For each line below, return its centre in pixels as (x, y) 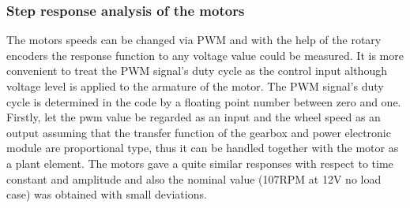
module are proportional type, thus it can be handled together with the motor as (203, 148)
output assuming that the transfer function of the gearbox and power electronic (199, 132)
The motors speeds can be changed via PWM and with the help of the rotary (194, 40)
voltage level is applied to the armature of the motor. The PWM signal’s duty (195, 86)
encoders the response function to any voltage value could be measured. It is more (205, 55)
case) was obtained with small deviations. (107, 194)
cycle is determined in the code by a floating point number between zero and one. (204, 101)
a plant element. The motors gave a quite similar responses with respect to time (200, 163)
